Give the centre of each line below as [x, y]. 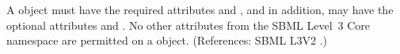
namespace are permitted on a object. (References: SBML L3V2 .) [167, 40]
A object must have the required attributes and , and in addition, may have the [200, 9]
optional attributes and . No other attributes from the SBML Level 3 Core [189, 25]
